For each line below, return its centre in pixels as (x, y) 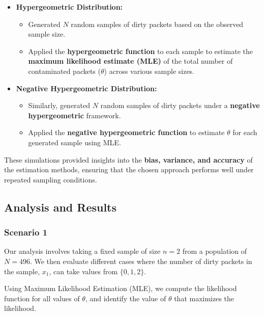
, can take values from (83, 271)
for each (245, 132)
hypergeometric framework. (75, 115)
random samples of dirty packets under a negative (180, 105)
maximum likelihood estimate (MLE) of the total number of (130, 61)
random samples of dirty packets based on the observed (157, 24)
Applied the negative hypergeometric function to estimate (126, 132)
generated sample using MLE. (75, 142)
